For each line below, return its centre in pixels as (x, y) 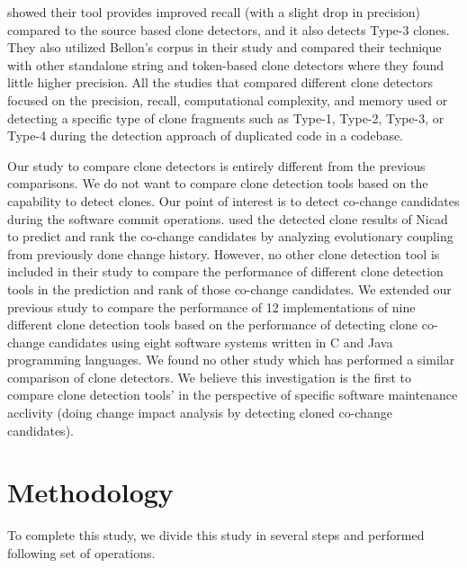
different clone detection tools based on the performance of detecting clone (213, 325)
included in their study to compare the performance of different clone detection (225, 271)
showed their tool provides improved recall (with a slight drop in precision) (214, 12)
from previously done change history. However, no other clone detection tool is (224, 253)
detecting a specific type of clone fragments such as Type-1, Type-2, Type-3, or (226, 117)
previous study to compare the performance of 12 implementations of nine (211, 307)
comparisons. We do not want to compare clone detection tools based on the (218, 183)
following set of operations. (81, 552)
